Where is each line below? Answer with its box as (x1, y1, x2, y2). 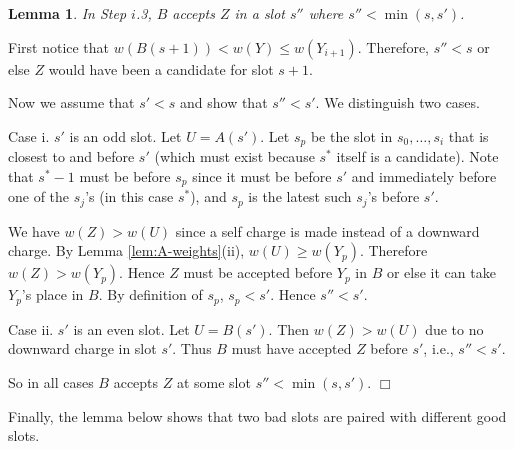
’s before (367, 186, 420, 207)
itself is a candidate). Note (336, 146, 499, 167)
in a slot (234, 3, 285, 23)
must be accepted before (183, 262, 333, 283)
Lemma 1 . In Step (8, 3, 127, 23)
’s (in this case (85, 186, 174, 207)
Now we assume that (8, 92, 135, 113)
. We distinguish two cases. (315, 92, 480, 113)
